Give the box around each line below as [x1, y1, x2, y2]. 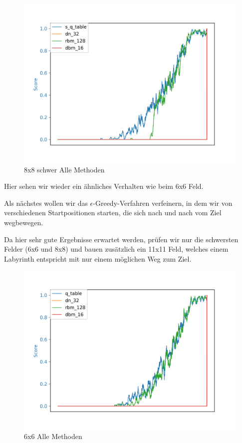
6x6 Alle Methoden [24, 431, 82, 441]
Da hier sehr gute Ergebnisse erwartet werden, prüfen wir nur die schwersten [4, 234, 239, 244]
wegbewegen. [4, 217, 43, 227]
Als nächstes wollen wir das [4, 197, 88, 208]
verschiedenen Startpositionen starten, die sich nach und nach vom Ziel [4, 207, 222, 218]
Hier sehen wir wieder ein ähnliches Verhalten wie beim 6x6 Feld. [4, 181, 204, 191]
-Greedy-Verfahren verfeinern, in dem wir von [93, 197, 233, 208]
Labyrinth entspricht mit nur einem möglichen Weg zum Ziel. [4, 253, 192, 264]
